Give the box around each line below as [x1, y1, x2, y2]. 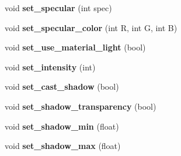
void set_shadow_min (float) [5, 120, 119, 132]
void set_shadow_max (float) [5, 140, 121, 152]
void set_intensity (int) [5, 60, 96, 73]
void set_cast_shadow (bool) [5, 80, 119, 93]
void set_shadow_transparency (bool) [5, 100, 156, 112]
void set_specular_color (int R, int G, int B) [5, 21, 177, 33]
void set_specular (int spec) [5, 2, 112, 13]
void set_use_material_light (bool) [5, 41, 146, 53]
